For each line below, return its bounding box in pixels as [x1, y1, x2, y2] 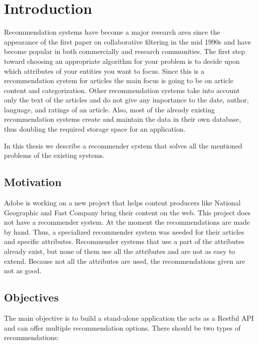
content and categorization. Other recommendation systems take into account [4, 85, 240, 95]
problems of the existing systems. [4, 150, 105, 160]
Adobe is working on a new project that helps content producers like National [4, 197, 241, 208]
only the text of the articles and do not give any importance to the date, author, [4, 95, 249, 105]
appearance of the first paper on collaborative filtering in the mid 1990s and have [4, 36, 251, 47]
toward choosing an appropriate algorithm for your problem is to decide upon [4, 55, 240, 66]
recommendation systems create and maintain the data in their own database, [4, 114, 241, 124]
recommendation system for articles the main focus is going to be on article [4, 75, 234, 86]
